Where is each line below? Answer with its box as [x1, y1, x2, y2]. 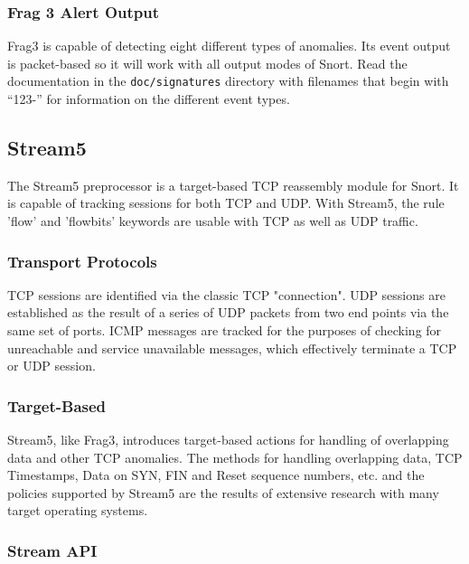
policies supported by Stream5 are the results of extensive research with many [7, 483, 439, 502]
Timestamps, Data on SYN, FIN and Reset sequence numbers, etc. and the [7, 465, 425, 484]
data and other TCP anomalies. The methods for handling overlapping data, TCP [7, 447, 463, 466]
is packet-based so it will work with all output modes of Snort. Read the [7, 53, 408, 72]
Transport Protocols [7, 249, 157, 272]
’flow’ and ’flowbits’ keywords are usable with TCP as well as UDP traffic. [7, 211, 418, 230]
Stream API [7, 539, 98, 561]
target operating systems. [7, 501, 148, 520]
